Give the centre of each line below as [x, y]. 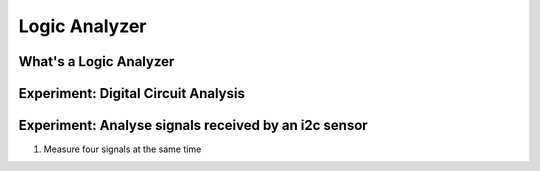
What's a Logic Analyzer [96, 61]
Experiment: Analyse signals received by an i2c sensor [193, 125]
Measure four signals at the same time [122, 149]
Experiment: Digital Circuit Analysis [131, 93]
